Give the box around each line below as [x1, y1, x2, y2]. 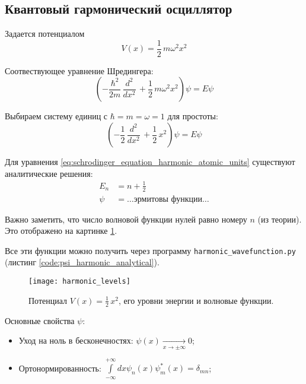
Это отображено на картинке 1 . [5, 224, 117, 237]
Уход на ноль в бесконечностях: [18, 334, 133, 347]
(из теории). [257, 212, 302, 225]
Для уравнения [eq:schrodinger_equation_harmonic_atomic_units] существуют [5, 155, 295, 168]
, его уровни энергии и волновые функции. [118, 294, 274, 306]
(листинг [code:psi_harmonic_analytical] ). [5, 256, 160, 268]
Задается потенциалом [5, 27, 85, 40]
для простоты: [167, 110, 218, 122]
